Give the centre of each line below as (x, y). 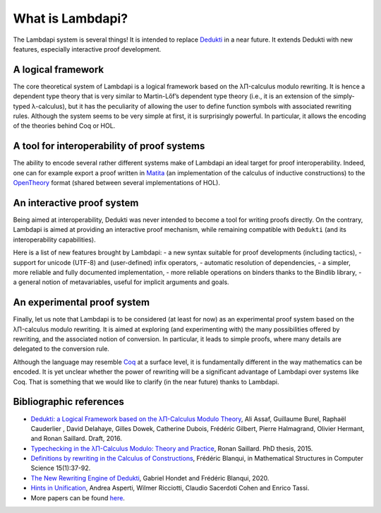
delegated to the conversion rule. (61, 349)
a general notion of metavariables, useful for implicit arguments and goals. (121, 282)
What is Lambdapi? (71, 18)
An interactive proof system (76, 202)
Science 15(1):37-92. (61, 468)
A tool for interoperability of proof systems (109, 146)
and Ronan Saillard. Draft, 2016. (77, 439)
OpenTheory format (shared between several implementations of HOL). (116, 183)
